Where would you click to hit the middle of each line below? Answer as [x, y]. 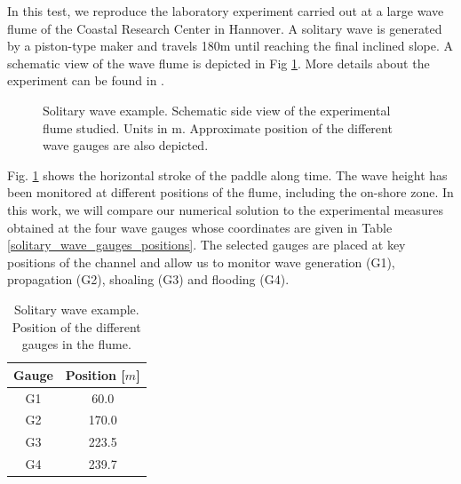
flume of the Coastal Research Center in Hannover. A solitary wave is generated [225, 28]
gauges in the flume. [76, 344]
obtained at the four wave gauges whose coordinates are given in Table [200, 227]
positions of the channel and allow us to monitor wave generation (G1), [201, 262]
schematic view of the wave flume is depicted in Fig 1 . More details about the [219, 63]
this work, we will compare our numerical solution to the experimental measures [225, 209]
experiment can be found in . [86, 80]
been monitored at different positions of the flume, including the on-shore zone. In [230, 192]
